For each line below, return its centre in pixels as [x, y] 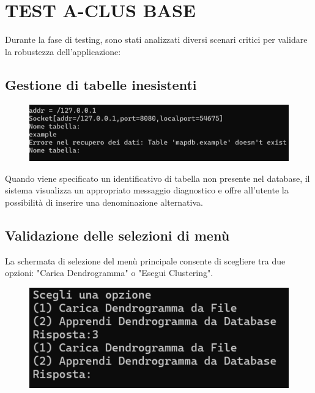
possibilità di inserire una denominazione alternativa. [104, 202]
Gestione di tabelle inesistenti [101, 84]
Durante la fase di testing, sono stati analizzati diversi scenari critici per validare [156, 39]
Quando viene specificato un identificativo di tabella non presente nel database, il [157, 178]
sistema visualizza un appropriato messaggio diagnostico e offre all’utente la [147, 190]
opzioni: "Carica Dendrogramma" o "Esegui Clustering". [109, 273]
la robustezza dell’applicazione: [63, 51]
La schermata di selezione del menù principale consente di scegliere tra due [145, 260]
